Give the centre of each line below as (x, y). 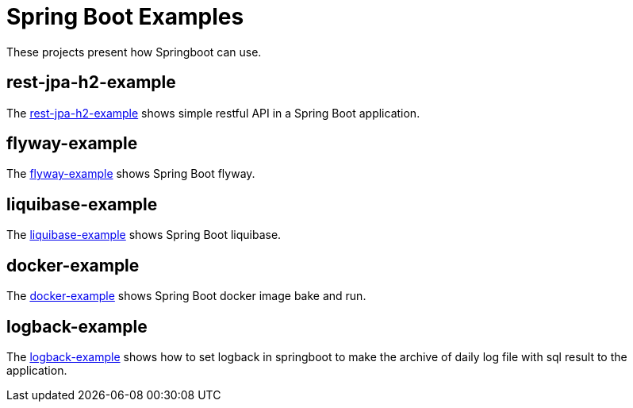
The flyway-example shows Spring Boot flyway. (131, 174)
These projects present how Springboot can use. (134, 52)
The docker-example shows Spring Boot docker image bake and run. (186, 296)
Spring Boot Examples (125, 17)
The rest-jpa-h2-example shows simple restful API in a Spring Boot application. (213, 113)
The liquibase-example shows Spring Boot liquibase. (144, 235)
